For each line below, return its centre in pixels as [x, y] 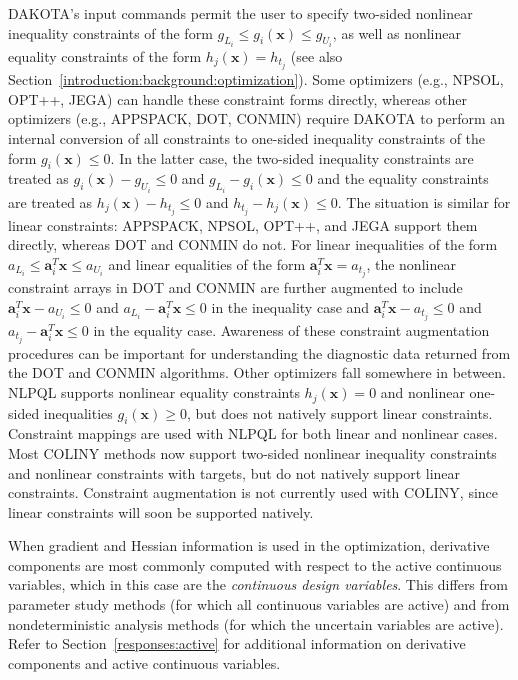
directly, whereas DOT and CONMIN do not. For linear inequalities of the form [253, 244]
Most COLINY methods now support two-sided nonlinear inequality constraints [252, 452]
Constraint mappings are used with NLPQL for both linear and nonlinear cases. [253, 433]
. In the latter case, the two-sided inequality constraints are [292, 157]
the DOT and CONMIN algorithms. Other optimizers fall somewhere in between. [257, 372]
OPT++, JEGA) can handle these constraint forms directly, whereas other [237, 98]
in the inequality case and [290, 306]
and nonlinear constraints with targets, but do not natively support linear [234, 472]
